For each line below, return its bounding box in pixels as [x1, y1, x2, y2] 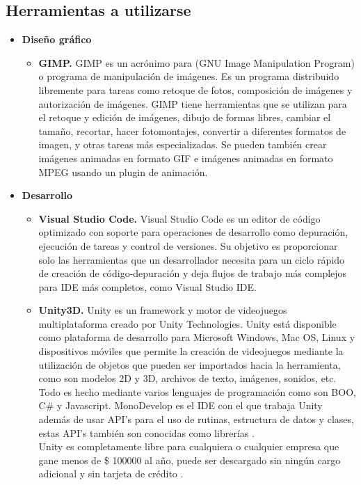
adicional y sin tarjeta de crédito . [38, 466, 184, 481]
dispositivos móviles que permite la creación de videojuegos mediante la [38, 344, 344, 358]
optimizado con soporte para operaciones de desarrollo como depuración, [38, 225, 348, 239]
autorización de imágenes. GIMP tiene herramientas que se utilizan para [38, 96, 347, 111]
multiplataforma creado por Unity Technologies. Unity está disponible [38, 316, 337, 331]
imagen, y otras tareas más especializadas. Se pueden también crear [38, 137, 327, 152]
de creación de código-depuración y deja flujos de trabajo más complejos [38, 266, 347, 280]
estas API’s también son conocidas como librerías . [38, 425, 255, 440]
